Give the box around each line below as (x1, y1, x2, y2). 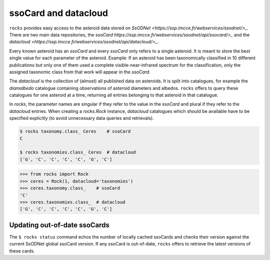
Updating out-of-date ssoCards (9, 221, 110, 229)
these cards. (9, 248, 35, 254)
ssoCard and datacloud (9, 7, 108, 18)
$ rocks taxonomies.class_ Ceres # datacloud (19, 150, 136, 155)
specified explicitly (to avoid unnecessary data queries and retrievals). (9, 115, 154, 121)
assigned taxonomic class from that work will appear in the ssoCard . (9, 69, 150, 75)
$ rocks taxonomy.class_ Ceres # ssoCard (19, 129, 131, 134)
